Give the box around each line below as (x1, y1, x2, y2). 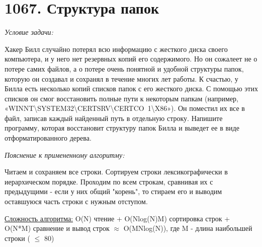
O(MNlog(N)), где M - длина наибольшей (123, 223, 252, 233)
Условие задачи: (5, 27, 53, 37)
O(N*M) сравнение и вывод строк (5, 223, 110, 233)
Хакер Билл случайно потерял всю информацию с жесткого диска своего (5, 43, 228, 54)
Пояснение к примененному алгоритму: (5, 149, 125, 160)
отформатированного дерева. (5, 133, 92, 143)
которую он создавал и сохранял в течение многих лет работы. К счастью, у (5, 73, 238, 84)
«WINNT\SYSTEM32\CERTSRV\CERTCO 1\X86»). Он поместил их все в (5, 103, 245, 113)
